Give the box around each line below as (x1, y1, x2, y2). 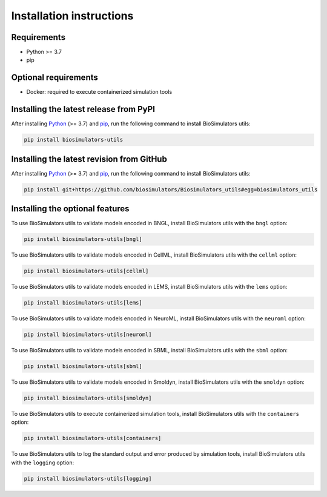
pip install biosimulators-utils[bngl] (24, 236, 142, 243)
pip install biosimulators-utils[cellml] (24, 268, 149, 275)
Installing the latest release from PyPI (11, 104, 156, 114)
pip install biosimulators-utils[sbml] (24, 363, 142, 370)
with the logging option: (11, 459, 74, 466)
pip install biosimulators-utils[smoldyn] (24, 395, 152, 402)
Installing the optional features (11, 203, 130, 214)
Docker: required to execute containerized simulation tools (26, 88, 173, 96)
